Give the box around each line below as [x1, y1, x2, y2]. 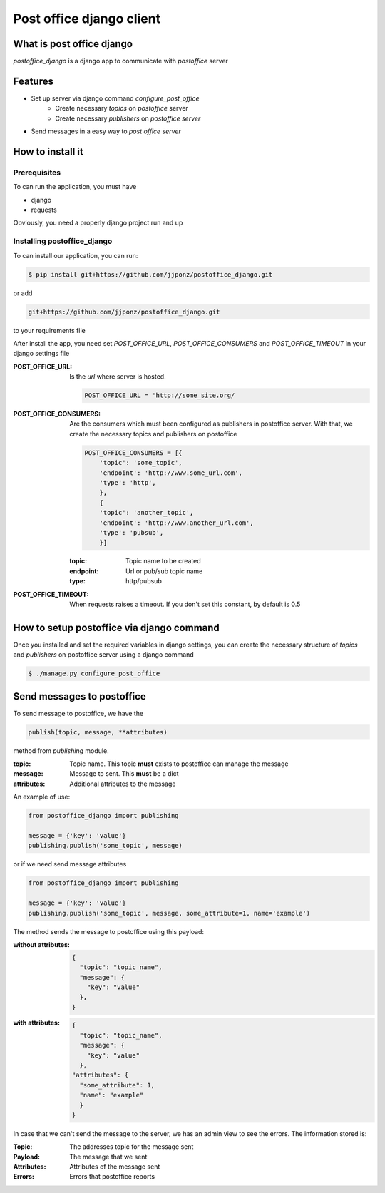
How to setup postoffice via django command [13, 621, 220, 634]
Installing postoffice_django [13, 236, 113, 246]
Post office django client [13, 11, 160, 26]
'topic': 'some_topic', [99, 459, 183, 467]
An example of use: [13, 792, 71, 802]
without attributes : [13, 940, 71, 948]
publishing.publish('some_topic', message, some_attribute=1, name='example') [28, 909, 310, 917]
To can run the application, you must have [13, 183, 137, 191]
